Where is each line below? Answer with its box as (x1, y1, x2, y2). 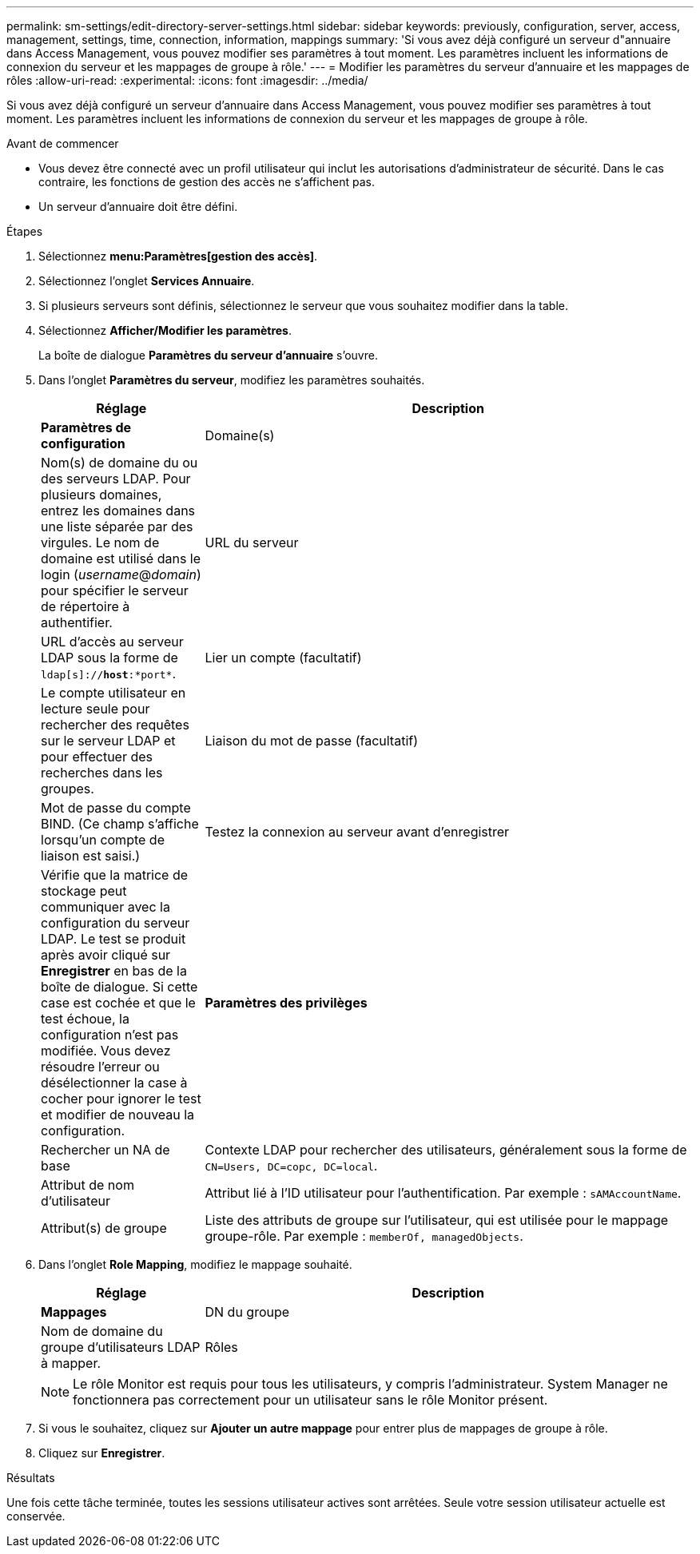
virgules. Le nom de (41, 535, 160, 550)
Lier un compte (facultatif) (205, 650, 362, 666)
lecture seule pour (41, 701, 150, 717)
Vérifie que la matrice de (41, 867, 189, 883)
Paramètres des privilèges (205, 995, 368, 1011)
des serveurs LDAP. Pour (41, 471, 191, 487)
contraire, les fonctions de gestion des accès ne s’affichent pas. (38, 175, 375, 189)
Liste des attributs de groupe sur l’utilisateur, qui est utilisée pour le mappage (205, 1212, 669, 1228)
